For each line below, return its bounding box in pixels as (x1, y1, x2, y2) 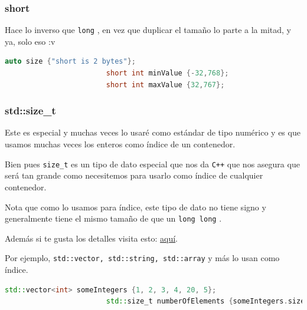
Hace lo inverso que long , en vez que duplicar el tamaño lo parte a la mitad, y (5, 24, 291, 36)
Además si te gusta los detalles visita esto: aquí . (5, 232, 178, 244)
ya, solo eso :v (5, 35, 55, 47)
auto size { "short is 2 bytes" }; (5, 57, 136, 66)
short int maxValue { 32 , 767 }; (106, 80, 225, 89)
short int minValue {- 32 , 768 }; (106, 69, 229, 78)
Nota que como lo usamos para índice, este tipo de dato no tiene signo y (5, 200, 266, 213)
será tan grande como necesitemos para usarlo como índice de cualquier (5, 169, 263, 182)
